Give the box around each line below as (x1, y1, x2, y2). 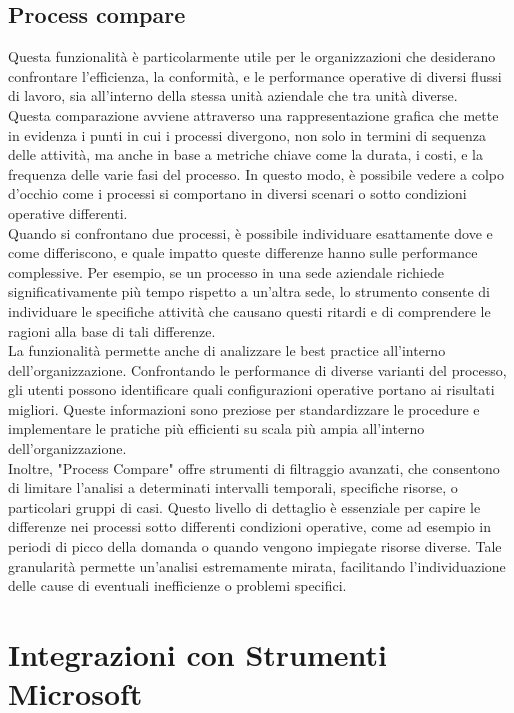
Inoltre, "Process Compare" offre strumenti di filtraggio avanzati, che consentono (8, 457, 500, 478)
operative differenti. (8, 202, 128, 223)
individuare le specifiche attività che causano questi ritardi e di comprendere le (8, 300, 491, 321)
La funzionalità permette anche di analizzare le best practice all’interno (8, 340, 446, 361)
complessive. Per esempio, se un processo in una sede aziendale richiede (8, 261, 444, 282)
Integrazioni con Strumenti (8, 634, 388, 675)
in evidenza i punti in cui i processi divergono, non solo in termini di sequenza (8, 124, 487, 145)
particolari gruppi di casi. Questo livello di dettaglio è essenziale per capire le (8, 496, 481, 517)
